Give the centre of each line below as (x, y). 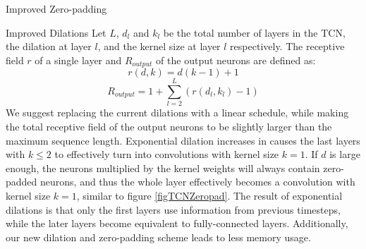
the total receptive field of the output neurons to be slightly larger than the (169, 126)
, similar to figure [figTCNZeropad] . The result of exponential (209, 195)
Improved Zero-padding (56, 8)
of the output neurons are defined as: (236, 60)
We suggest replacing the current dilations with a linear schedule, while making (177, 113)
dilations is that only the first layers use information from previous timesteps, (173, 209)
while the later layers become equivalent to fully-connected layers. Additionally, (177, 223)
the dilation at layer (49, 46)
